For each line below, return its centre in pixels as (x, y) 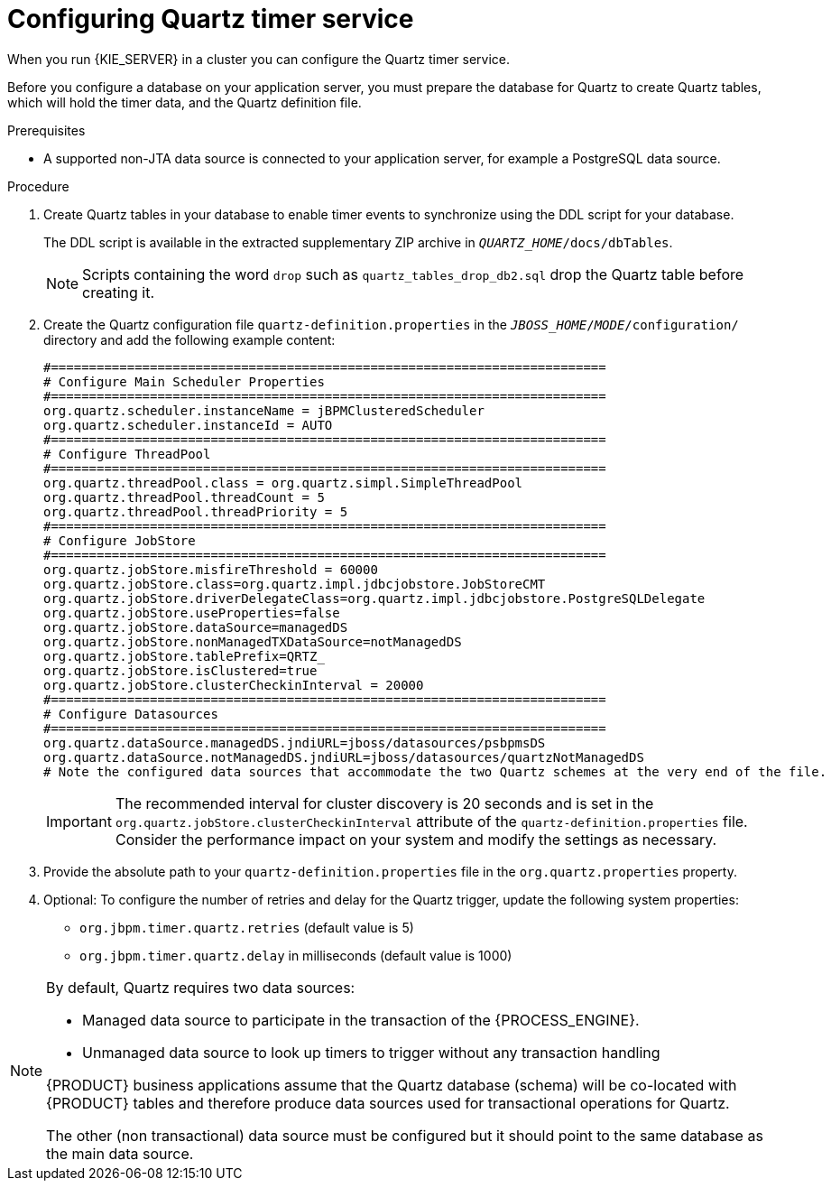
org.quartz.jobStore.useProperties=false (192, 613)
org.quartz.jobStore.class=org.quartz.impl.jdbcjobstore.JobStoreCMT (295, 584)
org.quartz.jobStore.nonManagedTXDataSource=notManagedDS (253, 641)
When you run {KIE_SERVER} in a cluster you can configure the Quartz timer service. (259, 59)
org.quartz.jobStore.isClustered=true (180, 670)
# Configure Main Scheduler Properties (184, 381)
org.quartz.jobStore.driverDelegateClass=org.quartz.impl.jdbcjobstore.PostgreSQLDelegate (374, 598)
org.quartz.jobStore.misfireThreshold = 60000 (211, 569)
